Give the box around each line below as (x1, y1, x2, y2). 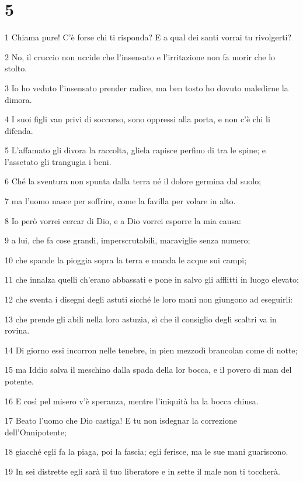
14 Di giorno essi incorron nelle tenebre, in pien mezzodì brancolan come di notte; (5, 343, 298, 356)
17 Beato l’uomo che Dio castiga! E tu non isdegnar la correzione (5, 414, 237, 427)
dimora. (5, 93, 32, 105)
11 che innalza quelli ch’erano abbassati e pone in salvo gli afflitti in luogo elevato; (5, 273, 299, 286)
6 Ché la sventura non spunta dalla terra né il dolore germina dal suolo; (5, 175, 262, 187)
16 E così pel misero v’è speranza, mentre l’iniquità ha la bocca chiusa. (5, 394, 259, 407)
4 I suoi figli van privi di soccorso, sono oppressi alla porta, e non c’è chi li (5, 113, 270, 125)
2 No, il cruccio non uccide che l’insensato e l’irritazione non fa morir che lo (5, 50, 276, 63)
